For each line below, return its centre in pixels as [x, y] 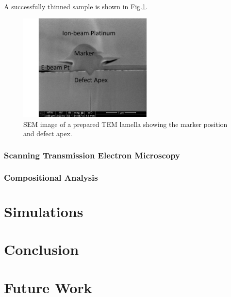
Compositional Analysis [51, 177]
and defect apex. [48, 133]
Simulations [44, 211]
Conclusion [41, 249]
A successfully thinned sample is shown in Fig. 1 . [76, 6]
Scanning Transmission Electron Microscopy [92, 155]
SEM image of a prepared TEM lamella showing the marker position [125, 124]
